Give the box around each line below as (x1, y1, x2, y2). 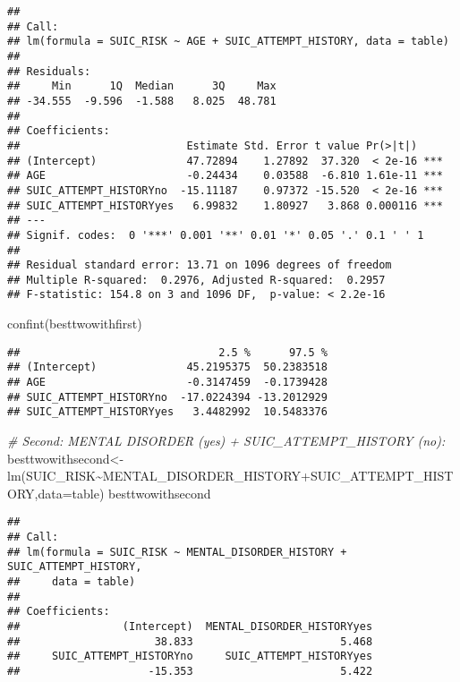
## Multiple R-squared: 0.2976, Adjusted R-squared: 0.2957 (7, 273, 386, 286)
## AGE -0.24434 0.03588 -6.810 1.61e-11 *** (7, 169, 443, 183)
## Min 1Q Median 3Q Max (7, 80, 277, 93)
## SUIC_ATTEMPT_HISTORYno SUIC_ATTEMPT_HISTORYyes (7, 650, 373, 663)
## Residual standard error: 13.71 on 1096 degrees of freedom (7, 259, 392, 272)
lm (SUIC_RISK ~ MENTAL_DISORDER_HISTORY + (7, 466, 311, 485)
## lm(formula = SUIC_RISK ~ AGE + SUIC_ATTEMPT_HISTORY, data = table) (7, 35, 449, 48)
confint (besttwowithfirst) (7, 314, 142, 333)
